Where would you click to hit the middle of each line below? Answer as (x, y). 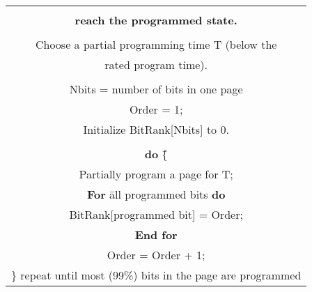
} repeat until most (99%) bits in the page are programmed (156, 275)
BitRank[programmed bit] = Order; (156, 214)
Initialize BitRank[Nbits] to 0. (156, 129)
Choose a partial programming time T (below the (156, 44)
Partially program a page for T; (156, 174)
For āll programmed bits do (156, 194)
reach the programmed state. (156, 20)
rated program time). (156, 64)
